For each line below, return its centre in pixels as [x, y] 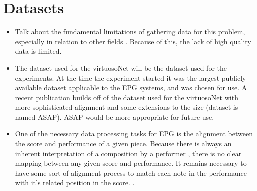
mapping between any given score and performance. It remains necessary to [131, 163]
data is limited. [38, 51]
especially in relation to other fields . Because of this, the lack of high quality [133, 41]
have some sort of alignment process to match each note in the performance [131, 173]
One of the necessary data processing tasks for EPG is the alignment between [134, 134]
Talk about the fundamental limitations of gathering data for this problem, [130, 32]
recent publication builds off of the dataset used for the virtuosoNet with [127, 97]
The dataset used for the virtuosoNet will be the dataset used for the [121, 68]
